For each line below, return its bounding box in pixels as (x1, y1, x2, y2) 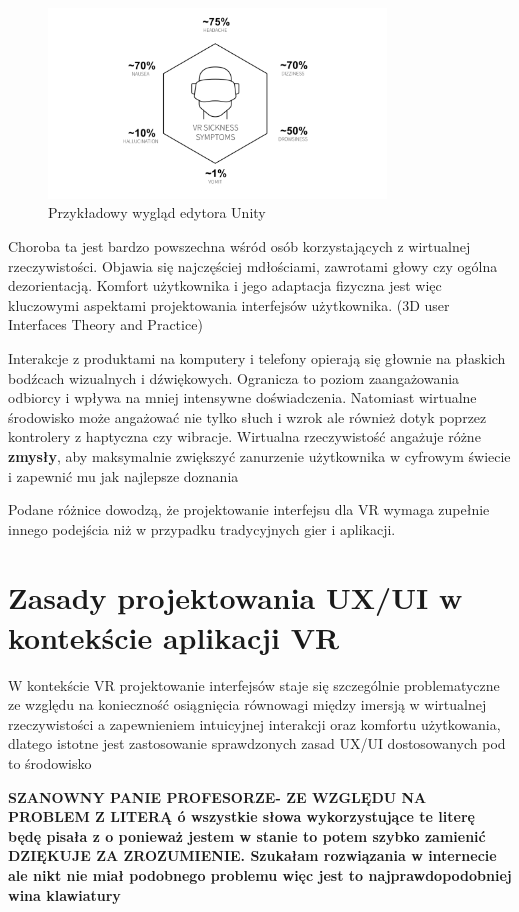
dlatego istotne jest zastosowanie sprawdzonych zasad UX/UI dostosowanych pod (8, 733, 506, 754)
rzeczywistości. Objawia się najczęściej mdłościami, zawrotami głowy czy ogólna (8, 255, 498, 276)
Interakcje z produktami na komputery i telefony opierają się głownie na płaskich (8, 347, 506, 368)
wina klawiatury (8, 884, 121, 905)
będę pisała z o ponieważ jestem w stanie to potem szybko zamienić (8, 825, 486, 846)
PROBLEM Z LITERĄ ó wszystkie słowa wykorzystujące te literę (8, 806, 475, 827)
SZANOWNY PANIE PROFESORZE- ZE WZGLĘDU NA (8, 786, 427, 807)
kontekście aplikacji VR (8, 616, 340, 657)
